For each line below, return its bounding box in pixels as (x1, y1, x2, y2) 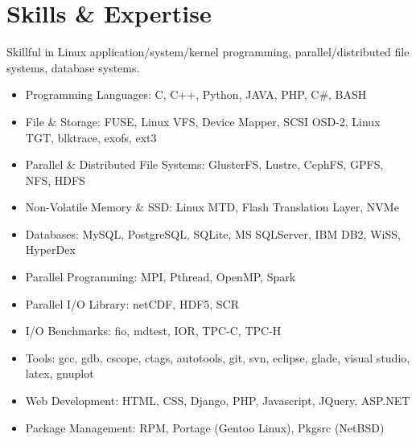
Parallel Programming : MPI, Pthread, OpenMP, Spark (25, 268, 296, 285)
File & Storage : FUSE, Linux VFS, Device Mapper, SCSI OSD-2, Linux (25, 113, 381, 129)
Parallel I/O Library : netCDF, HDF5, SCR (25, 295, 239, 312)
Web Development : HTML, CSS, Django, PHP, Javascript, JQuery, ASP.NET (25, 392, 410, 409)
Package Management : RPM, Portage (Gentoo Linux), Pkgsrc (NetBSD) (25, 419, 385, 436)
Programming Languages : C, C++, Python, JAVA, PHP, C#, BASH (25, 86, 367, 103)
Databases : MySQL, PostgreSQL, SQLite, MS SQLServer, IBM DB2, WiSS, (25, 225, 401, 242)
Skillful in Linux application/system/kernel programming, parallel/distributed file (6, 43, 410, 60)
